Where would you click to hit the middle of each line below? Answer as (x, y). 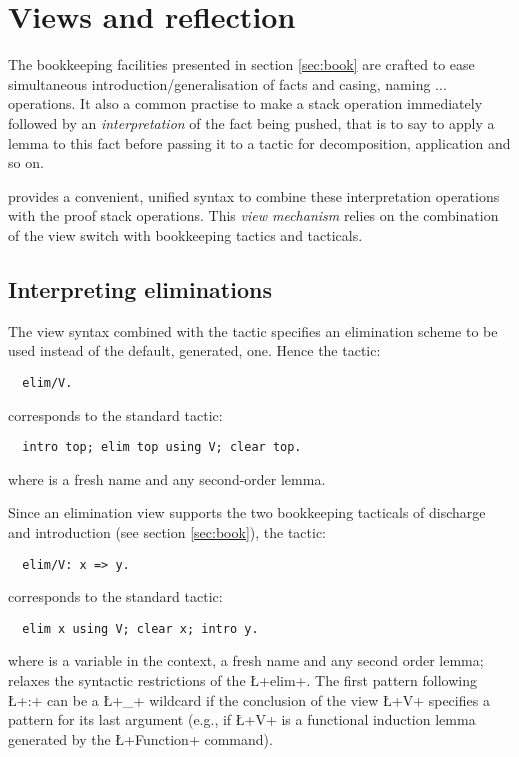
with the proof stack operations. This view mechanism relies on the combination (253, 215)
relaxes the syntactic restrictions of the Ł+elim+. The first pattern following (242, 680)
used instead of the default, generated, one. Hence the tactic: (194, 350)
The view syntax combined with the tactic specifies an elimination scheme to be (253, 330)
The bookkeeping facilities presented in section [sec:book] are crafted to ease (241, 64)
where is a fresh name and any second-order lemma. (167, 478)
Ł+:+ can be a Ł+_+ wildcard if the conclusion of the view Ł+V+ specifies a (249, 699)
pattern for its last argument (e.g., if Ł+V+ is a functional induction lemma (242, 719)
